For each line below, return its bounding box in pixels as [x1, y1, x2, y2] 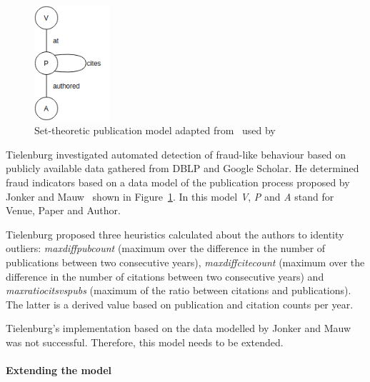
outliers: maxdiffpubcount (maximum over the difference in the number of [6, 241, 326, 256]
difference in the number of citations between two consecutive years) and [6, 268, 324, 283]
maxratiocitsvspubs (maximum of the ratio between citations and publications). [6, 283, 351, 298]
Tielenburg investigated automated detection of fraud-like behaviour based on [6, 146, 346, 161]
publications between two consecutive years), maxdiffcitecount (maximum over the [6, 254, 365, 269]
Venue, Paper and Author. [6, 203, 121, 218]
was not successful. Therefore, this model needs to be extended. [6, 334, 284, 349]
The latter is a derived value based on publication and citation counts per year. [6, 296, 354, 311]
